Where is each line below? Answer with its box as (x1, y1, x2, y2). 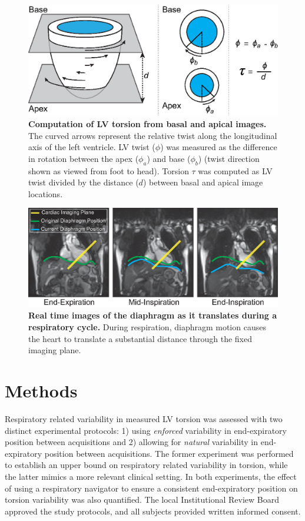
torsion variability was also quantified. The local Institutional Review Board (5, 493, 279, 506)
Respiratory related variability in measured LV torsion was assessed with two (5, 412, 283, 424)
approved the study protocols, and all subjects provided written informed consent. (5, 505, 301, 517)
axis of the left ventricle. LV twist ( (28, 141, 155, 153)
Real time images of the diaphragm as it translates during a (28, 309, 277, 321)
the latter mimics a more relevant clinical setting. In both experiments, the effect (5, 470, 297, 482)
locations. (28, 187, 63, 200)
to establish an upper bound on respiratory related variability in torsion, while (5, 459, 288, 471)
